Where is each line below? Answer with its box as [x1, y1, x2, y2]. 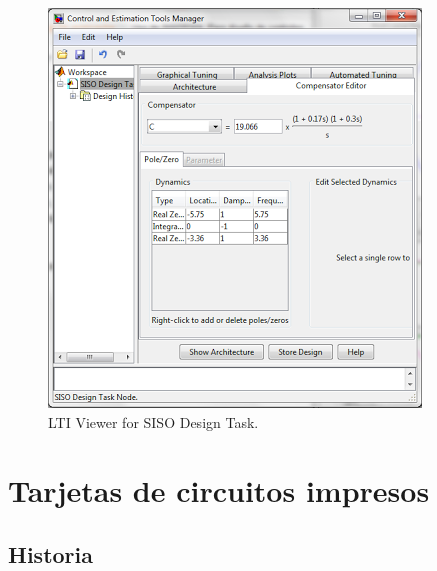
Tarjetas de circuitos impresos [8, 470, 430, 511]
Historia [8, 538, 93, 569]
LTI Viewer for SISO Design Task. [48, 411, 259, 432]
